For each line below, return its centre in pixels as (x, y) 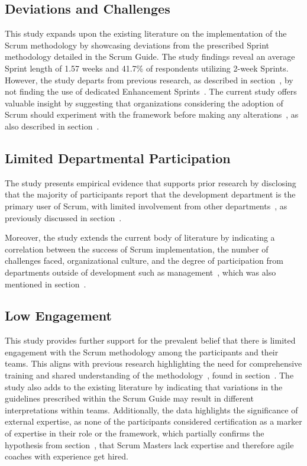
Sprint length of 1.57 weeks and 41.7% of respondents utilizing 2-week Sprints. (147, 68)
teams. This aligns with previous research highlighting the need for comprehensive (153, 363)
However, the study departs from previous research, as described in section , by (149, 80)
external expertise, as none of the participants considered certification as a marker (153, 421)
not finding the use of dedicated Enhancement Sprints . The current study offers (151, 91)
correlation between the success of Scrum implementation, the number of (137, 249)
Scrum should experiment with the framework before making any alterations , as (152, 114)
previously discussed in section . (63, 217)
